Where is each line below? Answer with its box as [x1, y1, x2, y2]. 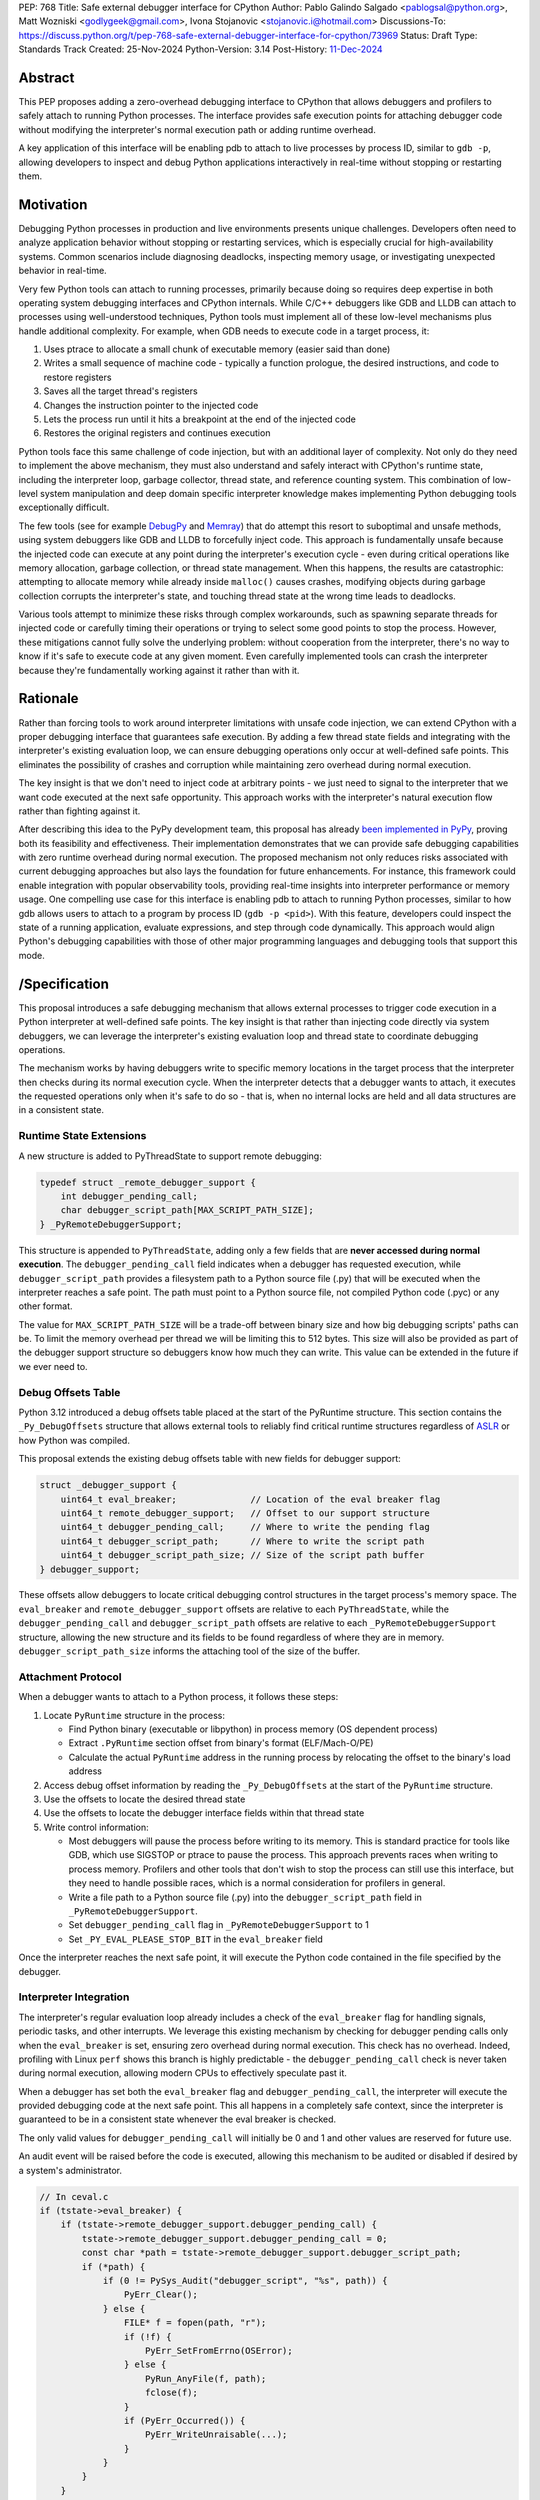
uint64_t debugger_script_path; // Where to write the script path [60, 1535, 425, 1547]
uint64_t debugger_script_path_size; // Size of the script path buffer [60, 1550, 425, 1561]
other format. [18, 1300, 74, 1312]
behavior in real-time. [18, 265, 107, 277]
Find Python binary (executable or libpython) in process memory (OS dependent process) [68, 1723, 439, 1735]
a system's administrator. [18, 2164, 122, 2176]
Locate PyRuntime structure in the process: [43, 1709, 225, 1721]
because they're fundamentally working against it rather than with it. [18, 664, 300, 676]
